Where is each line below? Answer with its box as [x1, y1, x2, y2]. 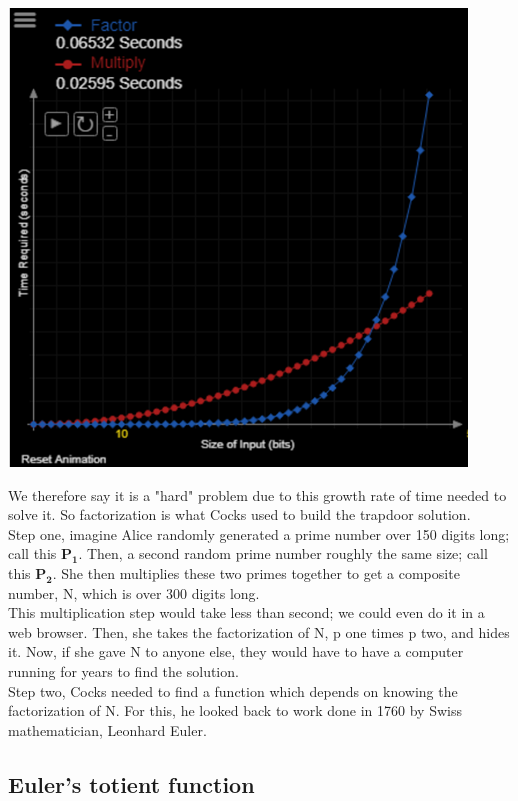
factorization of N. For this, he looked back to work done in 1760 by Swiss [8, 700, 462, 721]
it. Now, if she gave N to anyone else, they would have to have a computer [8, 641, 464, 662]
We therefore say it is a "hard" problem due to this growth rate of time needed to [8, 484, 507, 505]
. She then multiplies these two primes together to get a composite [52, 562, 460, 583]
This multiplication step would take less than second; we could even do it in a [8, 602, 485, 623]
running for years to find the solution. [8, 660, 239, 681]
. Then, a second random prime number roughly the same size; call [78, 543, 488, 564]
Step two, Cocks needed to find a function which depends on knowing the [8, 680, 458, 701]
